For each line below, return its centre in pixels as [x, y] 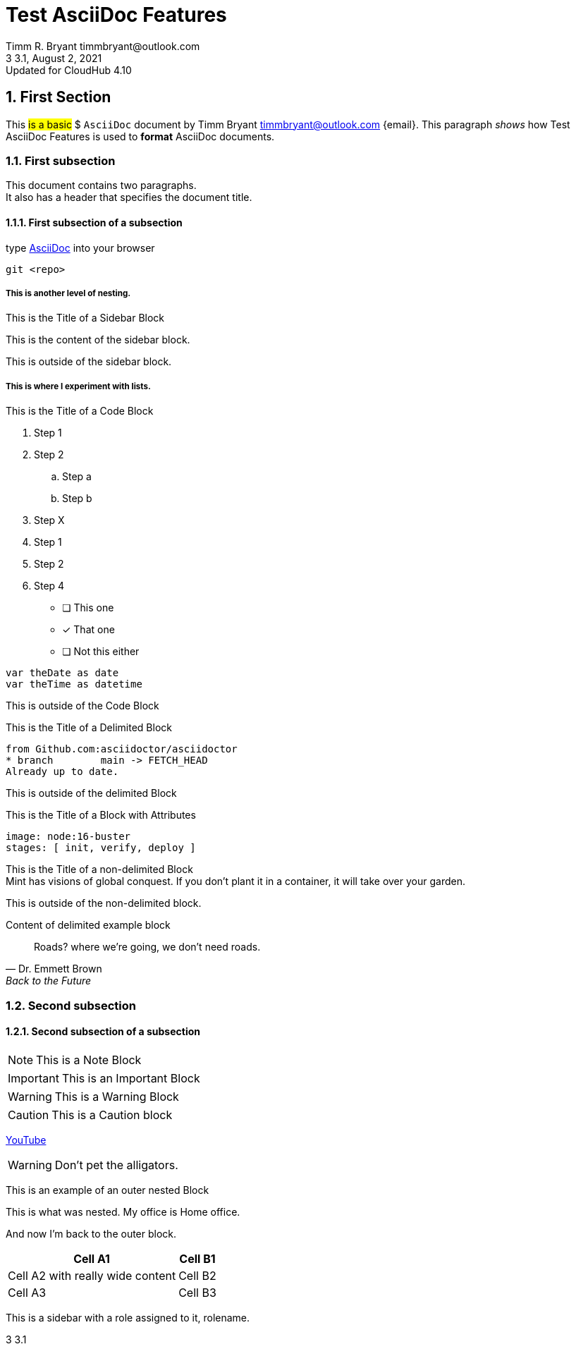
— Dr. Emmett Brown [54, 969]
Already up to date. [62, 772]
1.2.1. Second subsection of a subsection [103, 1032]
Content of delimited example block [88, 925]
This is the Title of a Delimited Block [89, 728]
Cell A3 [27, 1292]
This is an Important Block [131, 1078]
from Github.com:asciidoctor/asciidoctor [122, 749]
